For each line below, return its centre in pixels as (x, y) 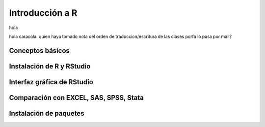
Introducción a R (43, 13)
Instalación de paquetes (47, 113)
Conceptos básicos (39, 50)
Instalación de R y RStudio (50, 66)
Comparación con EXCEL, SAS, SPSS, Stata (77, 98)
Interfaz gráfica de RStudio (51, 82)
